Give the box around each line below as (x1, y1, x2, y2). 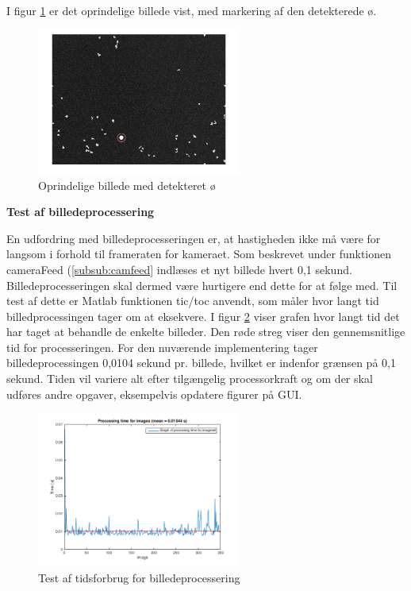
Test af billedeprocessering (6, 203, 155, 220)
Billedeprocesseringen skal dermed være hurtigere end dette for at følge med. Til (6, 276, 398, 293)
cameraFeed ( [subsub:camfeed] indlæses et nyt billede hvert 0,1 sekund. (6, 261, 352, 277)
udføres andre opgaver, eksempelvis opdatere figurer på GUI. (6, 385, 302, 402)
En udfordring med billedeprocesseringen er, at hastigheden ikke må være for (6, 230, 381, 246)
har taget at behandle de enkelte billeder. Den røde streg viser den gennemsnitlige (6, 323, 405, 340)
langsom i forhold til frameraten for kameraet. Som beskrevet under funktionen (6, 245, 392, 262)
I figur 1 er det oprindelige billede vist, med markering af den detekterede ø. (6, 2, 377, 18)
